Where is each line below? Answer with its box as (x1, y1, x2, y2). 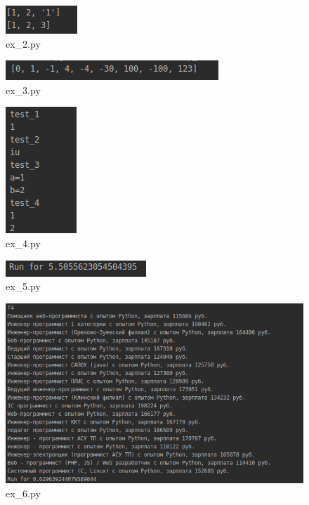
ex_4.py (6, 235, 41, 250)
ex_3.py (6, 82, 41, 97)
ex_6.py (6, 485, 41, 500)
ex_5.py (6, 279, 41, 294)
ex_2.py (6, 36, 41, 51)
